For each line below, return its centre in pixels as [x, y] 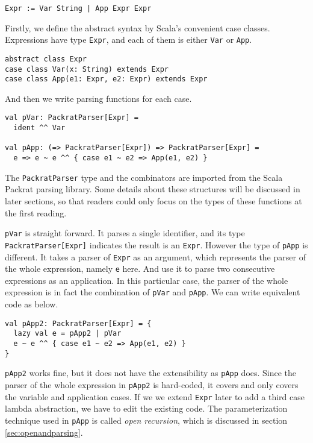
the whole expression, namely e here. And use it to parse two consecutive [140, 269]
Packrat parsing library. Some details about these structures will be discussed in [153, 189]
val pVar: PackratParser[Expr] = [72, 118]
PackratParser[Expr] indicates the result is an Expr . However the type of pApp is [156, 244]
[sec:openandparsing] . [44, 432]
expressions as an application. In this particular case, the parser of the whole [147, 280]
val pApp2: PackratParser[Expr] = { [78, 323]
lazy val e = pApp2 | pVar [67, 334]
